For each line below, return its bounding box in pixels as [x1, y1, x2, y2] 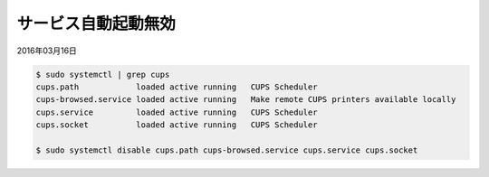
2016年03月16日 [16, 45, 77, 56]
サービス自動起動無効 [16, 14, 177, 33]
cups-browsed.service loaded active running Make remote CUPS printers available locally [35, 95, 456, 105]
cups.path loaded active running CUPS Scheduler [35, 81, 318, 92]
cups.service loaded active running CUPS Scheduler [35, 107, 318, 117]
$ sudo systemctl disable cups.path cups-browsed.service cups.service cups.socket [35, 144, 418, 155]
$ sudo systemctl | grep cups [35, 69, 170, 79]
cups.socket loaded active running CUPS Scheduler [35, 120, 318, 130]
